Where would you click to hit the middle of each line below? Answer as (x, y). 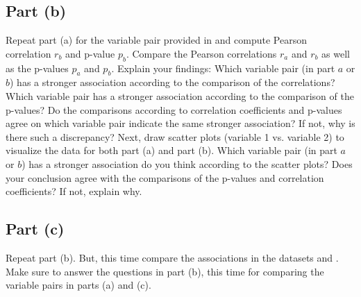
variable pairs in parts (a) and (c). (78, 285)
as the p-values (37, 68)
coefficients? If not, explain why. (74, 191)
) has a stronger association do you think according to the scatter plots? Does (187, 163)
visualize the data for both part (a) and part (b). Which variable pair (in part (171, 150)
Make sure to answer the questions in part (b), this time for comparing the (165, 271)
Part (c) (35, 229)
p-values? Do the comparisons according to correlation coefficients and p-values (174, 109)
